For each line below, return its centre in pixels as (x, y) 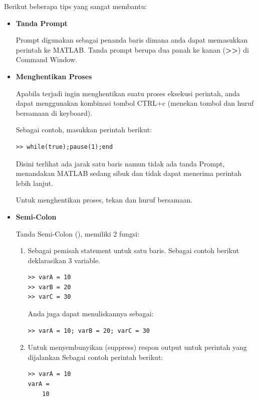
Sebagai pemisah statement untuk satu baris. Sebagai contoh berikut (134, 250)
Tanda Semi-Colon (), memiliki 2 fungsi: (78, 233)
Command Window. (46, 59)
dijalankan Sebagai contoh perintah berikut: (95, 357)
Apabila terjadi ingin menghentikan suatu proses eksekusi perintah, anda (128, 93)
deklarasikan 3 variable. (64, 260)
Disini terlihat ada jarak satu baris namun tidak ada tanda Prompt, (120, 163)
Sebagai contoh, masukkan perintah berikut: (84, 130)
